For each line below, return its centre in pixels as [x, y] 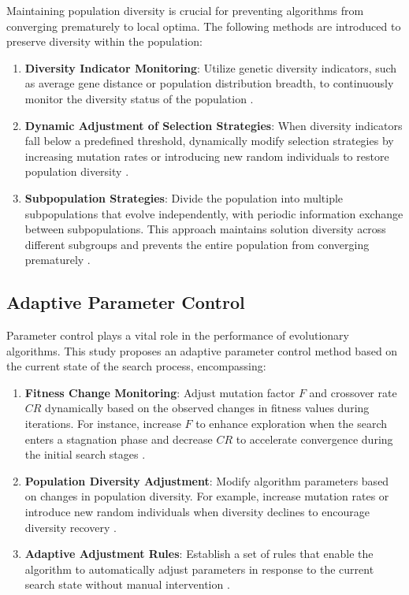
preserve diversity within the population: [104, 41]
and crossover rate [353, 392]
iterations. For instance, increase [103, 424]
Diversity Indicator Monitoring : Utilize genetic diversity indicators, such [211, 67]
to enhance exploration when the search [292, 424]
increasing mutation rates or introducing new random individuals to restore [207, 156]
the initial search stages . [85, 454]
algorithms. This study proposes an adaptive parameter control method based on [202, 350]
